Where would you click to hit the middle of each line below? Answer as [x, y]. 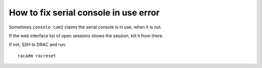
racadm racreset [37, 56]
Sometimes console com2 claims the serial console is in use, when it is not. [85, 27]
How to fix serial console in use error [84, 13]
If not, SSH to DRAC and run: [38, 45]
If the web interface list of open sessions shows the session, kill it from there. [86, 36]
